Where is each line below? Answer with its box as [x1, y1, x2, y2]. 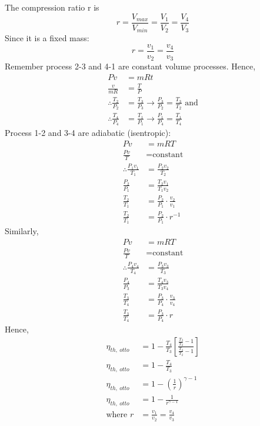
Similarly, [5, 225, 39, 237]
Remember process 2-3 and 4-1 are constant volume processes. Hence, [5, 60, 256, 72]
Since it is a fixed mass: [5, 32, 89, 44]
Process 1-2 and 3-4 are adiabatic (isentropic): [5, 127, 171, 139]
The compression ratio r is [5, 1, 99, 13]
